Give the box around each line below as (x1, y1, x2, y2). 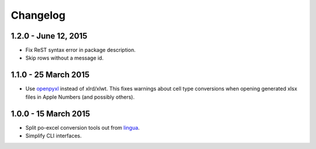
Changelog (11, 9, 66, 22)
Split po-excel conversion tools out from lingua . (25, 124, 140, 131)
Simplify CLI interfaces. (25, 132, 82, 140)
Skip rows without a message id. (25, 54, 104, 61)
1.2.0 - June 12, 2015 (11, 31, 88, 41)
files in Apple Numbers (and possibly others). (25, 93, 135, 101)
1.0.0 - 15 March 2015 (11, 109, 91, 119)
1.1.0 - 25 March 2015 (11, 70, 90, 80)
